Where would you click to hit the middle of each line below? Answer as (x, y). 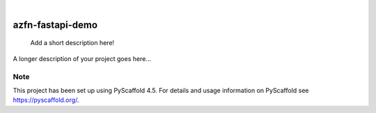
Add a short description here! (72, 43)
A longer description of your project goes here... (82, 58)
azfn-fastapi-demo (55, 25)
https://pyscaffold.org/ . (46, 100)
